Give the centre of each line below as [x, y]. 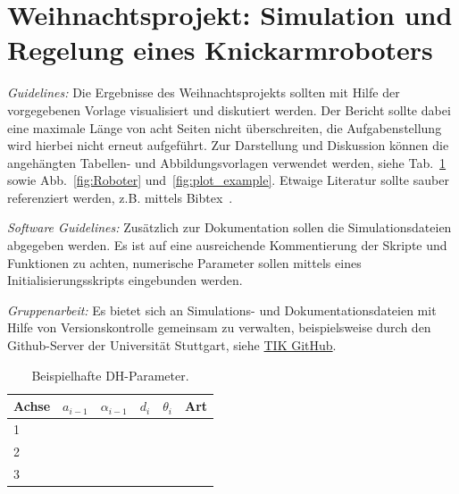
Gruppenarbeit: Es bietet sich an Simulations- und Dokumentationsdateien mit [222, 310]
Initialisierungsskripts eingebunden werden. [125, 280]
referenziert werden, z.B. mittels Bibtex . [120, 197]
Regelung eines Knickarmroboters [220, 50]
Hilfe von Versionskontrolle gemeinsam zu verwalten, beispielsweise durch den [219, 327]
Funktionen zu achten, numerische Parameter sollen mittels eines [184, 262]
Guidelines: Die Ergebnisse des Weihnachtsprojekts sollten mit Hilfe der [204, 92]
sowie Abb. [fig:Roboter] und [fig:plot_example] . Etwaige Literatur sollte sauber [228, 180]
